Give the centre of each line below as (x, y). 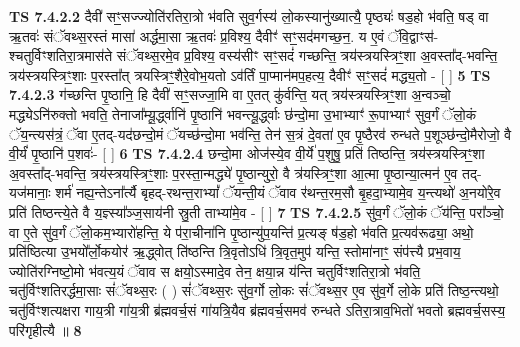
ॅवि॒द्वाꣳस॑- (411, 35)
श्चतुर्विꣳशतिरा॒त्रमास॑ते (61, 55)
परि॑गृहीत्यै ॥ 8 (45, 329)
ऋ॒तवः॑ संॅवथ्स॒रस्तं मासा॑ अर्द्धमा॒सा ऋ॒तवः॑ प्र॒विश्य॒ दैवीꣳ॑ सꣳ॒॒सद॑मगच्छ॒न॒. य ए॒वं (197, 35)
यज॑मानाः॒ (30, 192)
